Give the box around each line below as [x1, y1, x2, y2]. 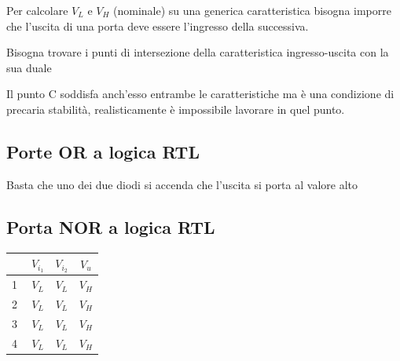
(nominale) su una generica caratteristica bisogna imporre [113, 2, 391, 18]
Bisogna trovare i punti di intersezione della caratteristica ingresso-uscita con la [6, 44, 389, 60]
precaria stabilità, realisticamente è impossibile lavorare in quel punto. [6, 100, 345, 117]
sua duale [6, 59, 52, 75]
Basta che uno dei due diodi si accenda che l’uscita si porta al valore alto [6, 176, 358, 192]
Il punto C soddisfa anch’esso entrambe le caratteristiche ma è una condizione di [6, 86, 394, 102]
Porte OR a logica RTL [6, 139, 200, 163]
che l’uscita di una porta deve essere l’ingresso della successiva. [6, 17, 309, 34]
